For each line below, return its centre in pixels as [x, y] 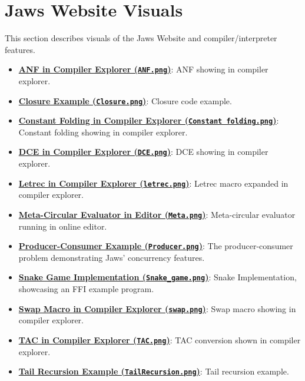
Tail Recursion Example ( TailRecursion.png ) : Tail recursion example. [154, 371]
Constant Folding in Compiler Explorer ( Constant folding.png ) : [149, 120]
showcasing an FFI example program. [86, 289]
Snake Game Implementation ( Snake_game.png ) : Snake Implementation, [158, 277]
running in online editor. [63, 226]
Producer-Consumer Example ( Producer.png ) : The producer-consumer [156, 246]
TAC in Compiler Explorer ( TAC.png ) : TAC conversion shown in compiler [160, 339]
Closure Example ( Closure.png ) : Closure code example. [125, 100]
